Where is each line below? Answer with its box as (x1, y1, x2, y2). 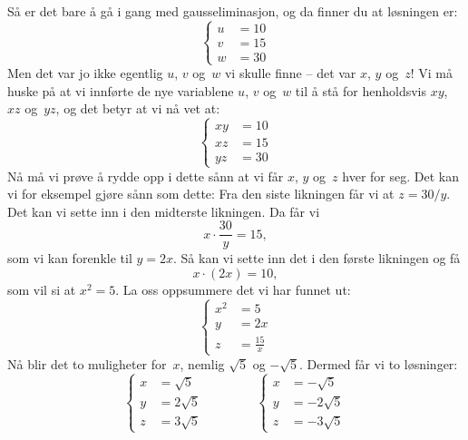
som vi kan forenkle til (7, 249, 132, 268)
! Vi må (410, 64, 453, 83)
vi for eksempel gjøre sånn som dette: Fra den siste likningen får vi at (7, 184, 395, 203)
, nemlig (180, 354, 225, 373)
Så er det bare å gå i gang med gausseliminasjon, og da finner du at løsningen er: (7, 2, 458, 20)
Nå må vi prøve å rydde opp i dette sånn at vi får (7, 166, 284, 185)
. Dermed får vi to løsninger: (299, 354, 458, 373)
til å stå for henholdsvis (295, 81, 427, 100)
